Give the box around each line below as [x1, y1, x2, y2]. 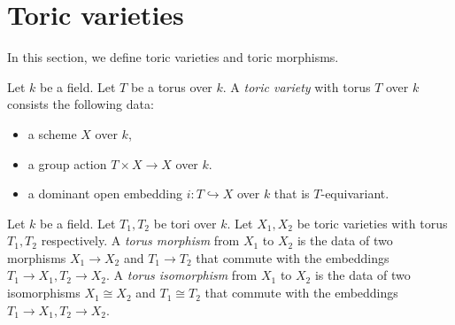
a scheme [27, 124, 77, 143]
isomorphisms [7, 283, 81, 302]
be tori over [153, 213, 217, 232]
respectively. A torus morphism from [41, 231, 240, 250]
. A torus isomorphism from [106, 266, 258, 284]
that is [274, 184, 310, 203]
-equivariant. [320, 184, 389, 203]
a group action [27, 154, 107, 173]
